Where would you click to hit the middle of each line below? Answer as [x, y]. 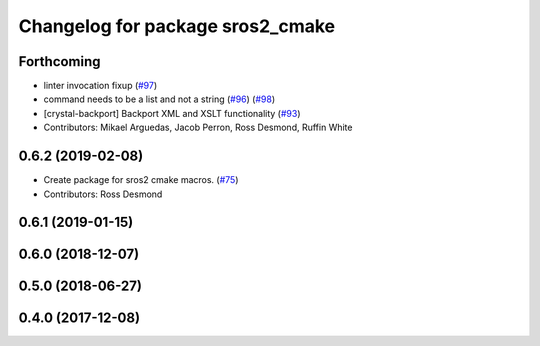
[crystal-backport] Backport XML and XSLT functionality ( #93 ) [172, 113]
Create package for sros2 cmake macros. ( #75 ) [141, 180]
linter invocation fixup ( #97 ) [100, 86]
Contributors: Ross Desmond [103, 194]
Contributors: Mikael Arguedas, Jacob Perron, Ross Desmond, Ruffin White [198, 127]
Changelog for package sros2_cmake [176, 26]
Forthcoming [59, 61]
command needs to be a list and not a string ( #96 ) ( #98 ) [159, 99]
